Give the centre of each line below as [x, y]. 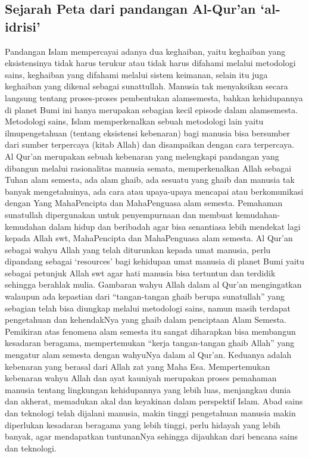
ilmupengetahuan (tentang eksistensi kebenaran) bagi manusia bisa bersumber [147, 133]
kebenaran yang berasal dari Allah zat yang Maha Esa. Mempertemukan [138, 366]
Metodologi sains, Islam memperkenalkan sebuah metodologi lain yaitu [134, 121]
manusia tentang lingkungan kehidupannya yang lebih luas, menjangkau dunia [148, 389]
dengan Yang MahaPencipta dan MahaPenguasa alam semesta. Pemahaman [144, 203]
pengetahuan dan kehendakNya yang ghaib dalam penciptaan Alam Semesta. [146, 320]
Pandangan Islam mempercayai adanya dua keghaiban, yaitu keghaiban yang [145, 51]
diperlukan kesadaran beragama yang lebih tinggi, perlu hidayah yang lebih [143, 424]
